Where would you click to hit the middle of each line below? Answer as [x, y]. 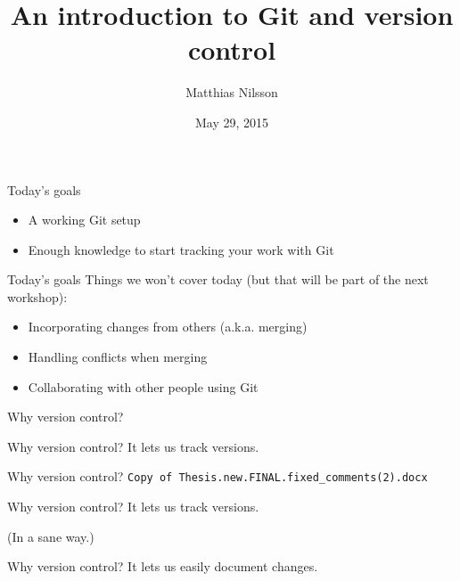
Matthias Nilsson [232, 92]
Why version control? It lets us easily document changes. [163, 566]
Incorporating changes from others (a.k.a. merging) [168, 327]
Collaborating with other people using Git [143, 386]
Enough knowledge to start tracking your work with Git [181, 249]
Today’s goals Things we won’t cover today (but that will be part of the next [218, 279]
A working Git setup [84, 220]
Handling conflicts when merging [118, 357]
